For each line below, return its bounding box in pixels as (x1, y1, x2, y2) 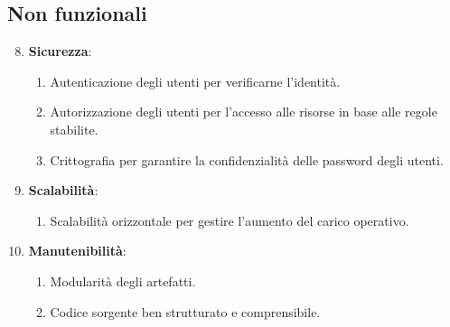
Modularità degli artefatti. (50, 271, 196, 290)
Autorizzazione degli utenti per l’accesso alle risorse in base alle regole (50, 102, 437, 121)
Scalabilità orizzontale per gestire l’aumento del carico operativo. (50, 210, 409, 229)
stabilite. (50, 119, 98, 138)
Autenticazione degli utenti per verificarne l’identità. (50, 71, 341, 90)
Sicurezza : (28, 42, 92, 61)
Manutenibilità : (28, 241, 127, 260)
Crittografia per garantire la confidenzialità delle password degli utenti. (50, 150, 444, 169)
